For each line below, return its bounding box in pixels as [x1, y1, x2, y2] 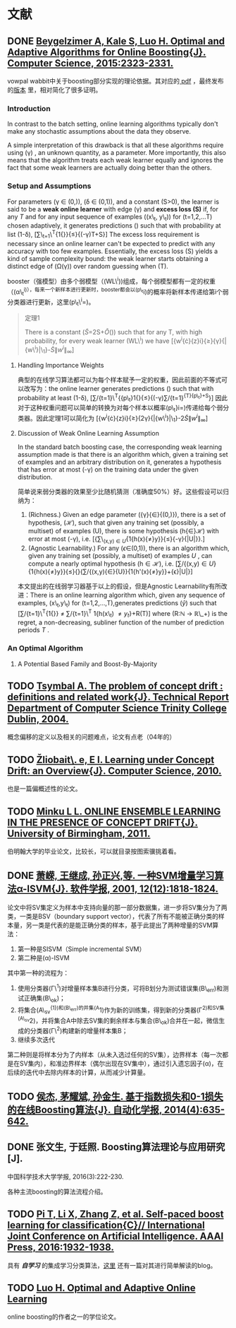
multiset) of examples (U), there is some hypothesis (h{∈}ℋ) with [27, 527, 220, 535]
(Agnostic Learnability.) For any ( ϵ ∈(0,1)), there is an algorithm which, [27, 544, 230, 552]
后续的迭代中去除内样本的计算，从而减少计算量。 [7, 1068, 149, 1076]
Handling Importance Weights [17, 361, 104, 369]
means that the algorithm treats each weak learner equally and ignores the [7, 156, 224, 165]
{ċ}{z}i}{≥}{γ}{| [182, 337, 227, 345]
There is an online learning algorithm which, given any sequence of [30, 591, 225, 600]
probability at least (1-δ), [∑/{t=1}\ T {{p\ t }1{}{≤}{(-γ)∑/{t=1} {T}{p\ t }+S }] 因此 [17, 392, 228, 403]
